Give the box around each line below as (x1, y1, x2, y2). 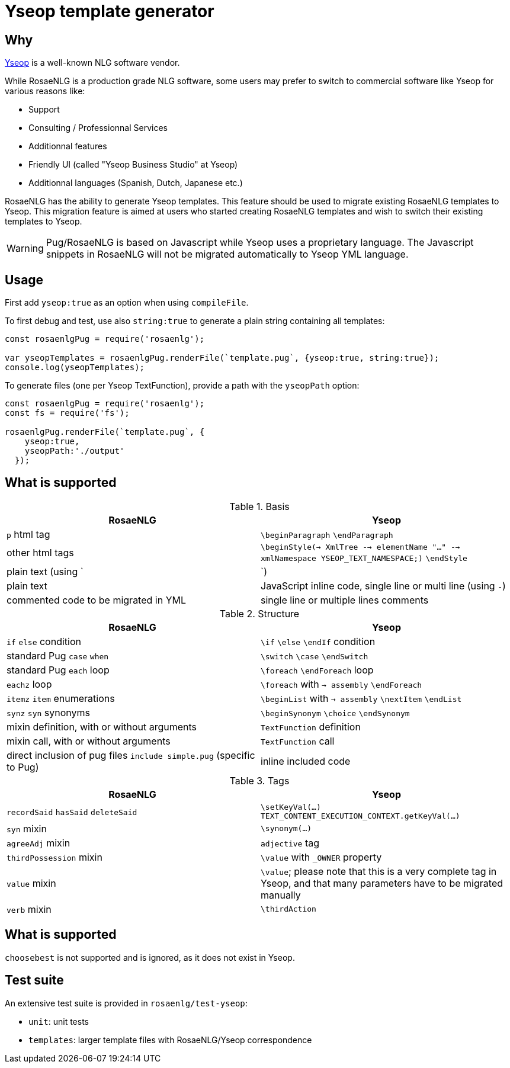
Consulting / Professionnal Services (28, 123, 168, 133)
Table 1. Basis (229, 500, 290, 512)
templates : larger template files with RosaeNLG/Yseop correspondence (28, 1034, 312, 1045)
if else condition (7, 635, 81, 647)
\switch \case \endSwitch (261, 652, 368, 661)
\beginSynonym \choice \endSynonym (261, 708, 410, 718)
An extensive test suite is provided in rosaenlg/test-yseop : (5, 998, 248, 1008)
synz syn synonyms (7, 706, 90, 719)
